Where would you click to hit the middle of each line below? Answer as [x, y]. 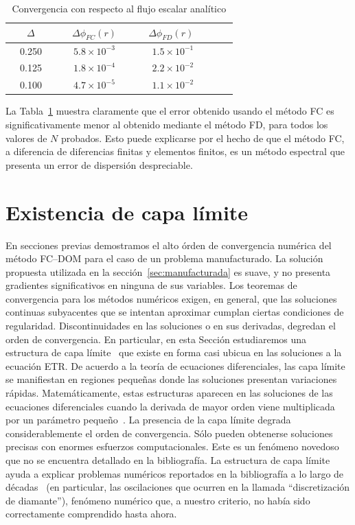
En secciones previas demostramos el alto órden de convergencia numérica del [169, 245]
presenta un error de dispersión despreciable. [99, 164]
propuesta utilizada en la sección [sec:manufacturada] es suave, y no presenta [168, 271]
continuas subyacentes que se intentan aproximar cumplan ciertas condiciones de [175, 312]
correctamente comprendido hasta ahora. [91, 514]
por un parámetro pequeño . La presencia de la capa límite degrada [148, 420]
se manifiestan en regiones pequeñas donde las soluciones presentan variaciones [171, 379]
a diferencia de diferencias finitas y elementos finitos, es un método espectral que [175, 151]
